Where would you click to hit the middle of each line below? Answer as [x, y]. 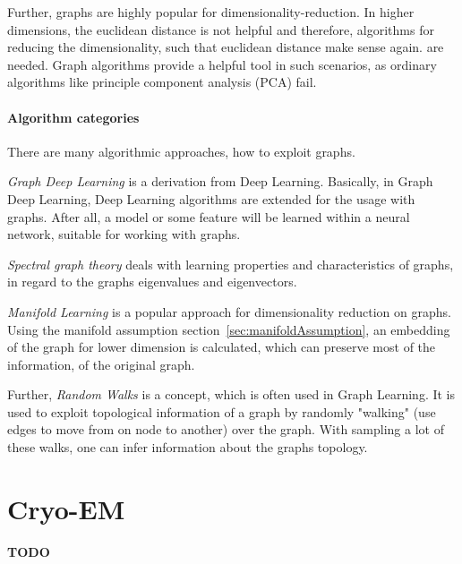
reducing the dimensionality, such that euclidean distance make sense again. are [226, 47]
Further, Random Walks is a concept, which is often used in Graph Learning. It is [231, 394]
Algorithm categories [73, 117]
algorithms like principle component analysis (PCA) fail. [162, 82]
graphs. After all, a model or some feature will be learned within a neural [209, 216]
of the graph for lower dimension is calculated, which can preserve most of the [222, 347]
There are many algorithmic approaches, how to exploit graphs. [181, 151]
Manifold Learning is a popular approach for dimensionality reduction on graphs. [229, 311]
